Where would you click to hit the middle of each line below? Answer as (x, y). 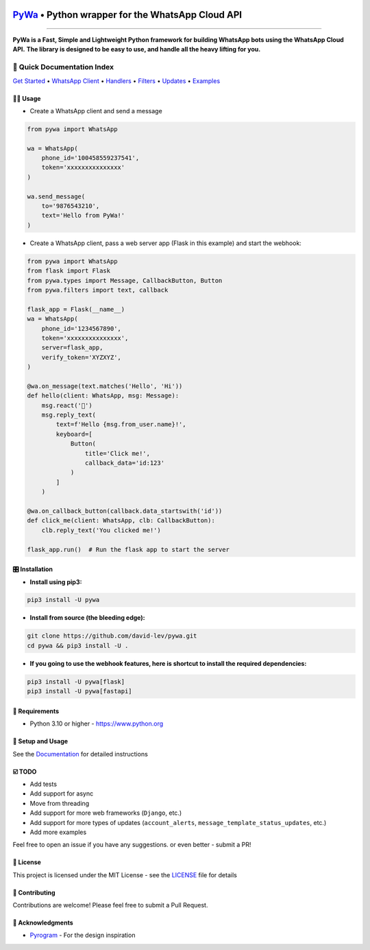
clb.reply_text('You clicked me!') (101, 530)
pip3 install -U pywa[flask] (76, 682)
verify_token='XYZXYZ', (81, 357)
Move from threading (60, 803)
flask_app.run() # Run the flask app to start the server (128, 549)
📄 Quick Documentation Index (63, 67)
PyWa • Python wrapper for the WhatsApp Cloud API (127, 15)
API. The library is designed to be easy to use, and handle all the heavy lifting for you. (137, 49)
